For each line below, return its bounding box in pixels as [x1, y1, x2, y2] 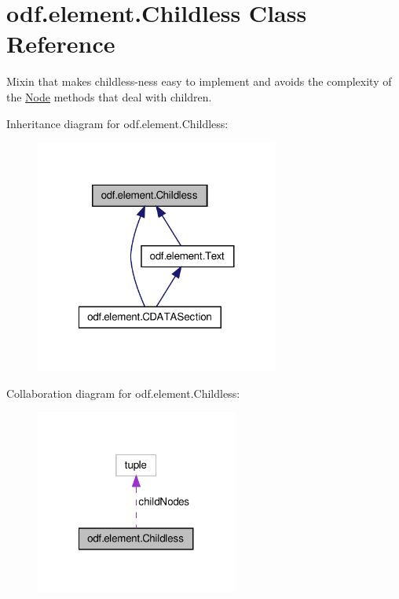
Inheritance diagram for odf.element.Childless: [6, 115, 229, 131]
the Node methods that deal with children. [6, 88, 212, 105]
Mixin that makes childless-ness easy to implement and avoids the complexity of [6, 73, 392, 90]
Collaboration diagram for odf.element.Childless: [6, 384, 240, 401]
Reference [6, 28, 115, 60]
